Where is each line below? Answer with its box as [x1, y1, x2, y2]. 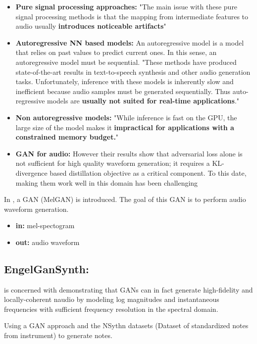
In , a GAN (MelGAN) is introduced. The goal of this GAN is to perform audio [4, 194, 246, 204]
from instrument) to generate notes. [4, 330, 112, 341]
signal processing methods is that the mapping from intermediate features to [15, 11, 249, 21]
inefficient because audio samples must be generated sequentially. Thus [15, 86, 231, 96]
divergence [15, 167, 48, 178]
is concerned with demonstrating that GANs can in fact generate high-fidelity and [4, 284, 253, 295]
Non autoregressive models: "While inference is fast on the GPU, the [15, 112, 237, 122]
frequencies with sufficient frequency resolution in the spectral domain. [4, 303, 218, 314]
